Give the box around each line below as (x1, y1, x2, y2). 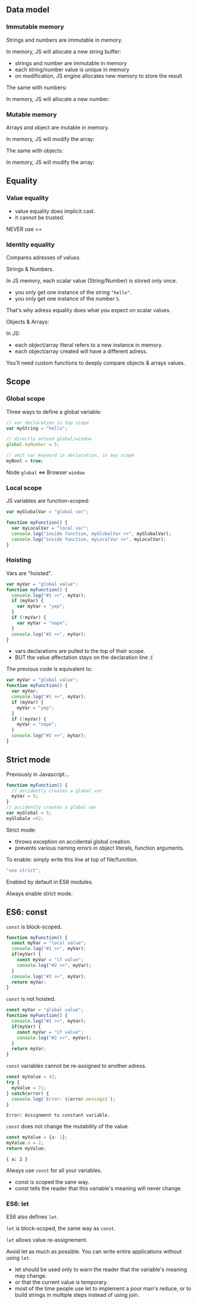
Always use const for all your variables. (6, 1167, 102, 1174)
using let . (6, 1254, 31, 1262)
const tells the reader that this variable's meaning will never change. (14, 1185, 183, 1192)
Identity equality (6, 240, 55, 249)
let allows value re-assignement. (6, 1236, 88, 1244)
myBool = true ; (6, 458, 44, 464)
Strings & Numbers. (6, 265, 55, 273)
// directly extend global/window (6, 436, 92, 442)
